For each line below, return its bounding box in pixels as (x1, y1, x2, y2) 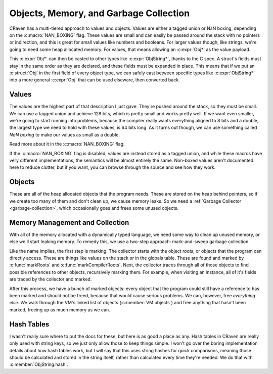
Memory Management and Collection (9, 218, 129, 227)
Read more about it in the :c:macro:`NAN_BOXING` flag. (9, 141, 125, 147)
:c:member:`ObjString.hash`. (9, 361, 68, 367)
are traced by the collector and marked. (9, 276, 92, 283)
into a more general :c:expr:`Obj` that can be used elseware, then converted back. (9, 77, 180, 83)
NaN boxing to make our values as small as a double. (9, 131, 120, 137)
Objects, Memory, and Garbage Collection (9, 8, 190, 19)
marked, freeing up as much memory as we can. (9, 306, 111, 313)
